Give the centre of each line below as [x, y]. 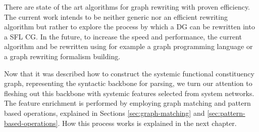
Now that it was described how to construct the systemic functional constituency [129, 73]
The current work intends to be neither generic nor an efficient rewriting [116, 16]
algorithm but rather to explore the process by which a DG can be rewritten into [129, 27]
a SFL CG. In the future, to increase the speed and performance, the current [123, 36]
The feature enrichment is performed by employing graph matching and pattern [127, 103]
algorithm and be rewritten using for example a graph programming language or [128, 46]
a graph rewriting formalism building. [62, 56]
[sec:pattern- [226, 113]
